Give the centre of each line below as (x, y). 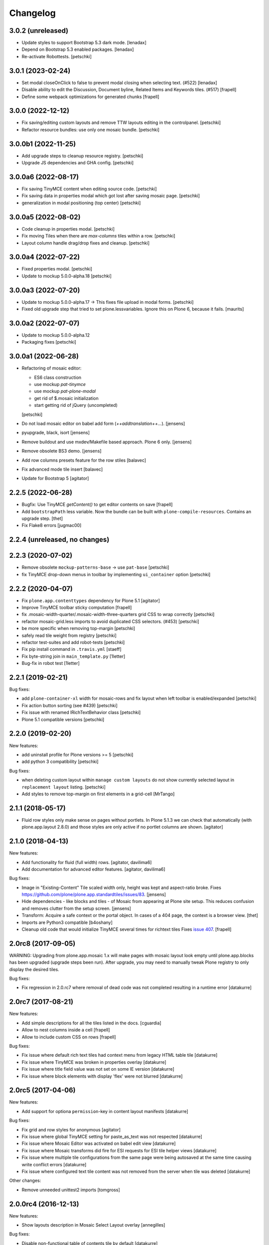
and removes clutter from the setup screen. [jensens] (76, 908)
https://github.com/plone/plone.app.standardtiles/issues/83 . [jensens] (94, 894)
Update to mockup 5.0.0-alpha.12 (56, 335)
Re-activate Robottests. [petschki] (57, 56)
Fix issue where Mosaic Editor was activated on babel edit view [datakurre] (99, 1143)
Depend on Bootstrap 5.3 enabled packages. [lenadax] (78, 49)
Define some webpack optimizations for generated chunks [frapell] (90, 97)
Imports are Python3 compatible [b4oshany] (67, 922)
